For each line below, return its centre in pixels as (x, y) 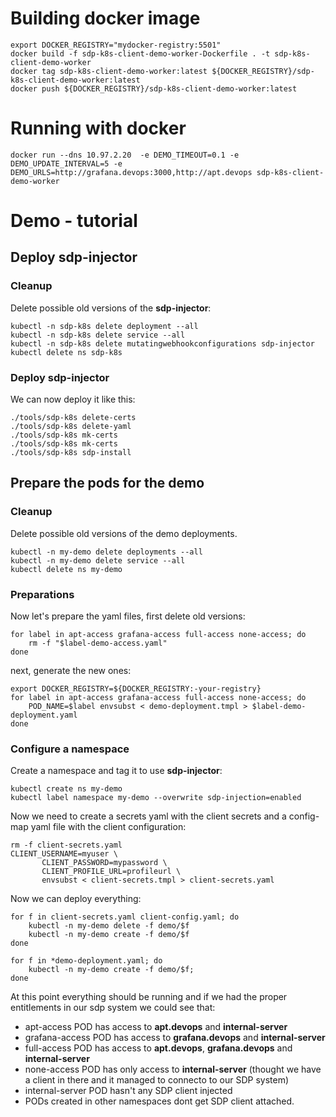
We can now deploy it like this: (73, 399)
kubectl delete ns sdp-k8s (66, 352)
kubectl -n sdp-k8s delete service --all (98, 335)
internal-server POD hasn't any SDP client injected (128, 1091)
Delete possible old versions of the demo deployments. (124, 533)
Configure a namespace (70, 749)
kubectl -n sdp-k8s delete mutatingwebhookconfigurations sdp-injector (162, 343)
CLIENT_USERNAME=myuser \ (64, 854)
